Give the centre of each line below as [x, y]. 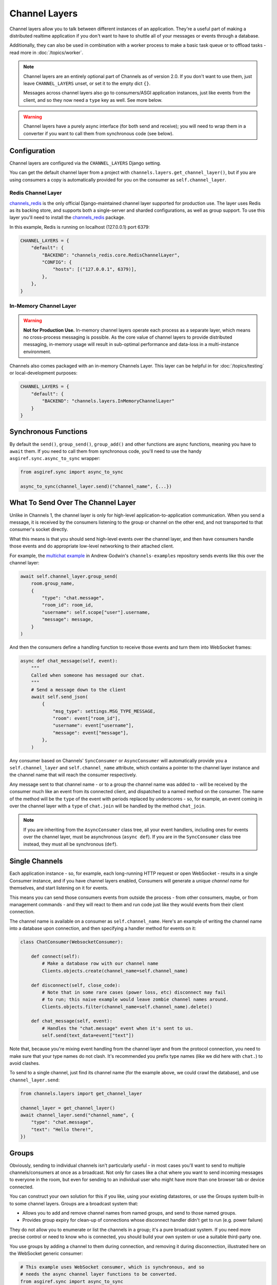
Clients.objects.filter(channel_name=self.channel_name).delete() [127, 1007]
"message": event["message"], [91, 733]
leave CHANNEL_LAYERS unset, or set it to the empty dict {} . [87, 83]
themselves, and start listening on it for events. [59, 888]
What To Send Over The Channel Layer [73, 503]
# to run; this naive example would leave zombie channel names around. [135, 999]
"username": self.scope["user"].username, [96, 612]
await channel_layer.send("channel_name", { [77, 1115]
